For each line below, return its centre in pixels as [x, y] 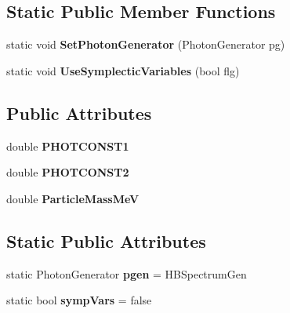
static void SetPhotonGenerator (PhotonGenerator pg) [146, 44]
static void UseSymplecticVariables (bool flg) [123, 70]
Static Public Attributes [106, 240]
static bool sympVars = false [79, 300]
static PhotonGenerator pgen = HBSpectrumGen [127, 273]
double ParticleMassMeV [73, 198]
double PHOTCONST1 [68, 146]
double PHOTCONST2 [68, 172]
